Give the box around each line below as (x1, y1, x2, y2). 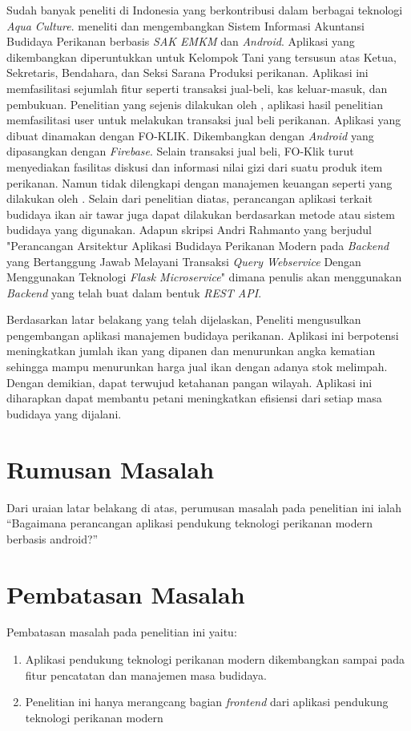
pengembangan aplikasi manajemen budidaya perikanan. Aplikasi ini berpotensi (6, 326, 399, 343)
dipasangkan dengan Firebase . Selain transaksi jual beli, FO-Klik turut (6, 143, 354, 160)
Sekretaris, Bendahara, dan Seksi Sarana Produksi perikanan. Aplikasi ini (6, 64, 369, 81)
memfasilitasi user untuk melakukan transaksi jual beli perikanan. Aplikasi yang (6, 111, 401, 128)
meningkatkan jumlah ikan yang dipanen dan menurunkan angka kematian (6, 342, 376, 359)
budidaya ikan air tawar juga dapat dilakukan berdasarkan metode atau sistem (6, 205, 395, 222)
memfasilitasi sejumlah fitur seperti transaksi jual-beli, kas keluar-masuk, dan (6, 79, 388, 96)
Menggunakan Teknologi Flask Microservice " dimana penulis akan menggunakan (6, 269, 402, 285)
